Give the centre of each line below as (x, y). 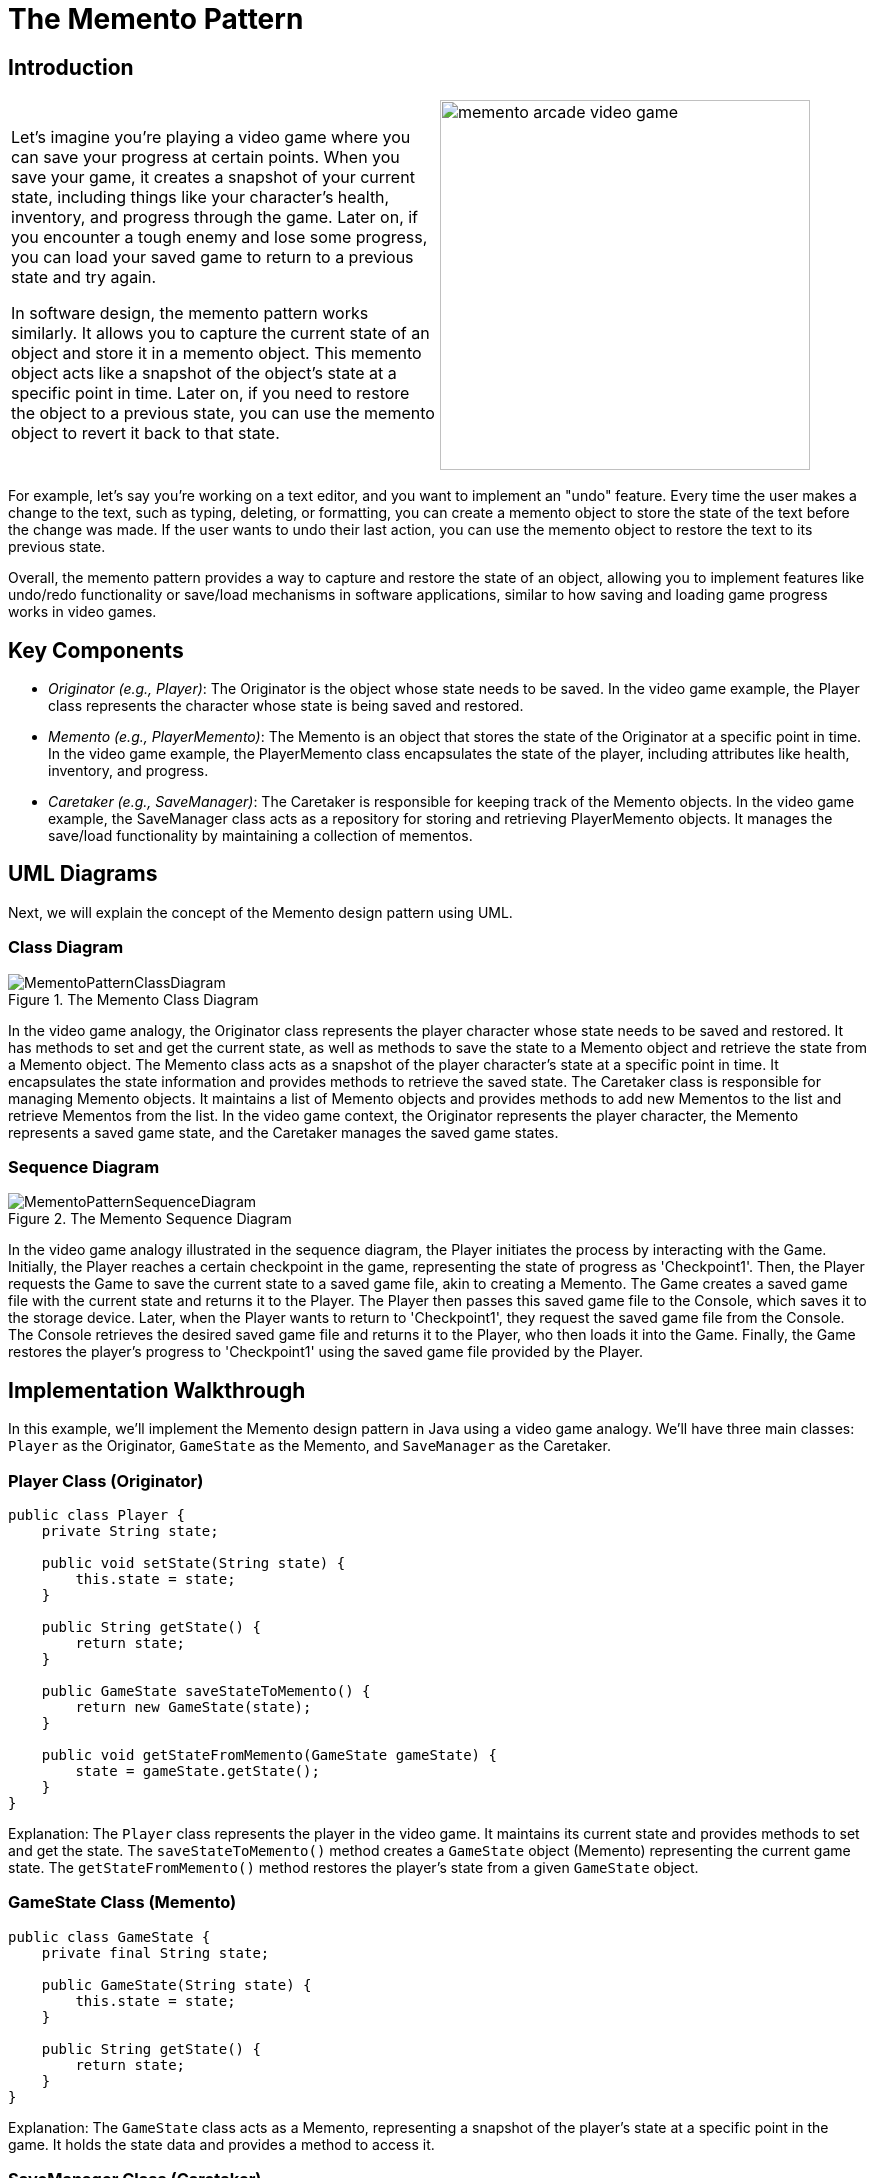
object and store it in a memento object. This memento (216, 353)
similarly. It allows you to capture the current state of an (220, 333)
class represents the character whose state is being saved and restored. (286, 706)
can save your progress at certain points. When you (205, 157)
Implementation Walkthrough (157, 1390)
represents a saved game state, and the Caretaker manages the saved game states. (283, 1132)
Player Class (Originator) (106, 1480)
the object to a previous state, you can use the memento (223, 413)
